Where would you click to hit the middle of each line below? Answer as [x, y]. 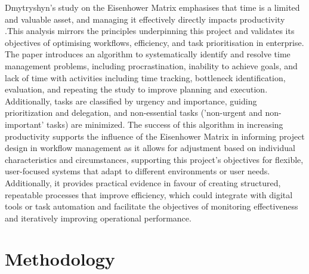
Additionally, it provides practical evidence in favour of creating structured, [143, 182]
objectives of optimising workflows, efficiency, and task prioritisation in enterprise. [154, 42]
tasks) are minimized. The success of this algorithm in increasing [165, 124]
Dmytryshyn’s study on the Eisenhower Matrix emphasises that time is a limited [152, 7]
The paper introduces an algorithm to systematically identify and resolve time [148, 54]
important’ [24, 124]
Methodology [60, 259]
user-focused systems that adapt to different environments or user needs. [137, 171]
